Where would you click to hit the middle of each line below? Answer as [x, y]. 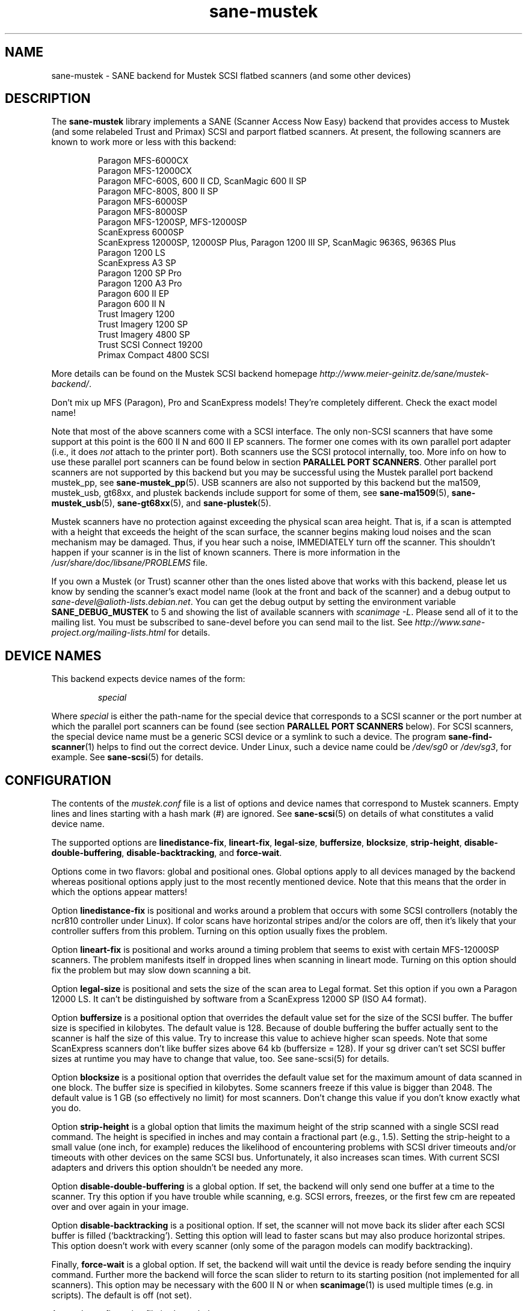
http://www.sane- [450, 622]
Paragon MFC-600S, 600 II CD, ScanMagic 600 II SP [202, 181]
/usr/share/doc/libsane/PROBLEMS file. [129, 563]
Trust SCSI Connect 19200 [150, 345]
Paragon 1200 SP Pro [140, 273]
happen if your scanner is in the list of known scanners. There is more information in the [226, 553]
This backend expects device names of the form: [148, 679]
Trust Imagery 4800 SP [144, 335]
